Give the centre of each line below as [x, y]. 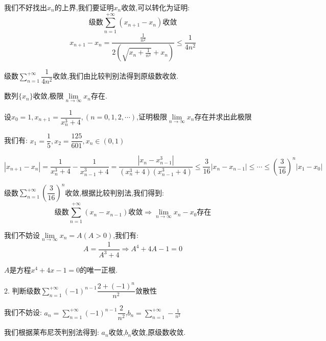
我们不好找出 [26, 7]
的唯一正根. [99, 270]
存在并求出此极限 [223, 116]
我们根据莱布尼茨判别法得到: [52, 332]
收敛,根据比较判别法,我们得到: [115, 192]
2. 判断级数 [22, 290]
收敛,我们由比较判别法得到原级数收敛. [116, 76]
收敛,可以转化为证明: [156, 7]
